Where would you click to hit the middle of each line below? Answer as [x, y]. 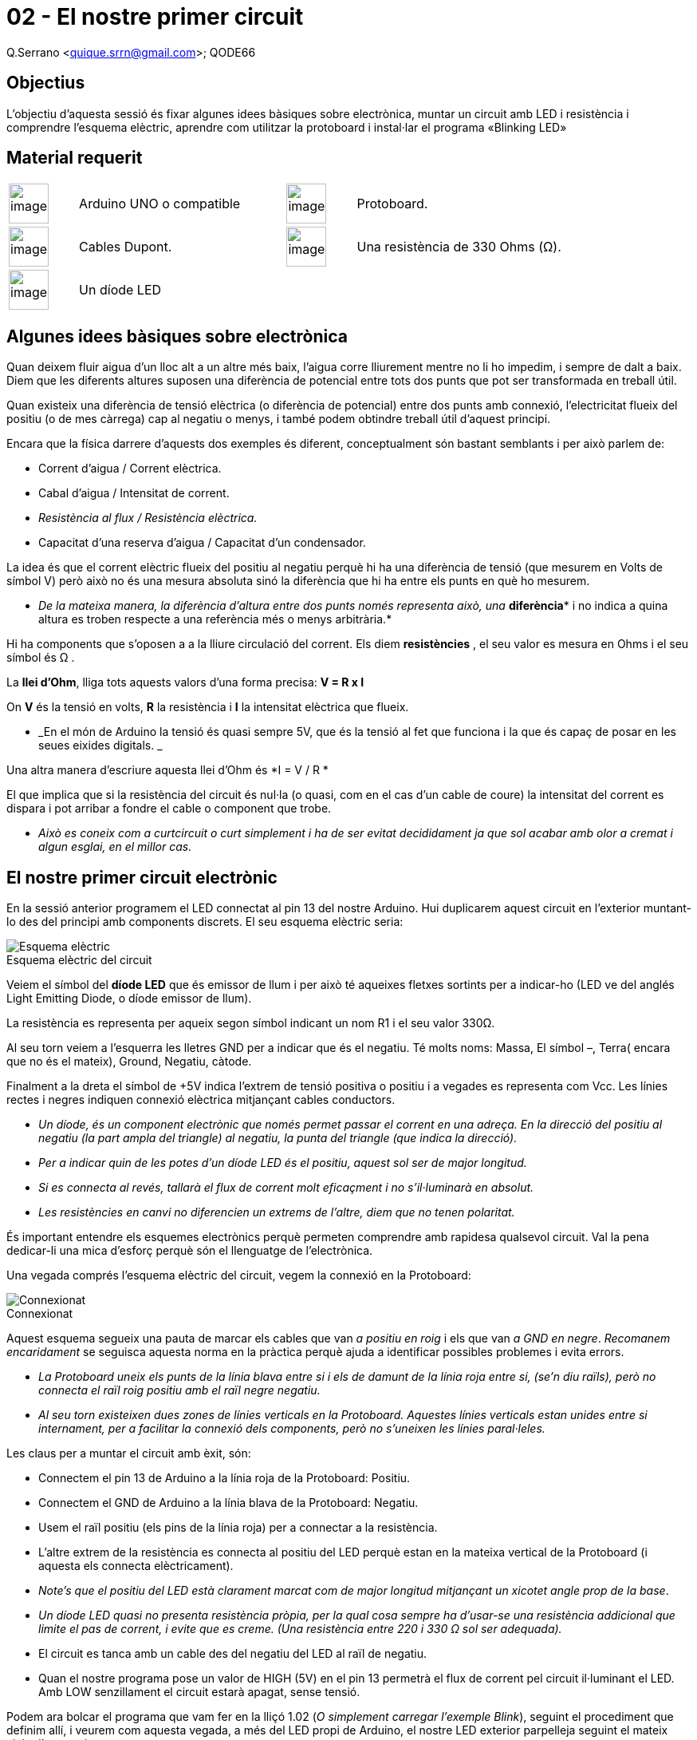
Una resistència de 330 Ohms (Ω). [459, 247]
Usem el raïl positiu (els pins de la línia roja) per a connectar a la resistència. [238, 1528]
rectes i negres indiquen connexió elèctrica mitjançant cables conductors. [201, 1100]
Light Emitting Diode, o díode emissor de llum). [129, 999]
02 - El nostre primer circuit [155, 17]
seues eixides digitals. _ [100, 745]
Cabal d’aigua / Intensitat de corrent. [134, 493]
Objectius [46, 83]
